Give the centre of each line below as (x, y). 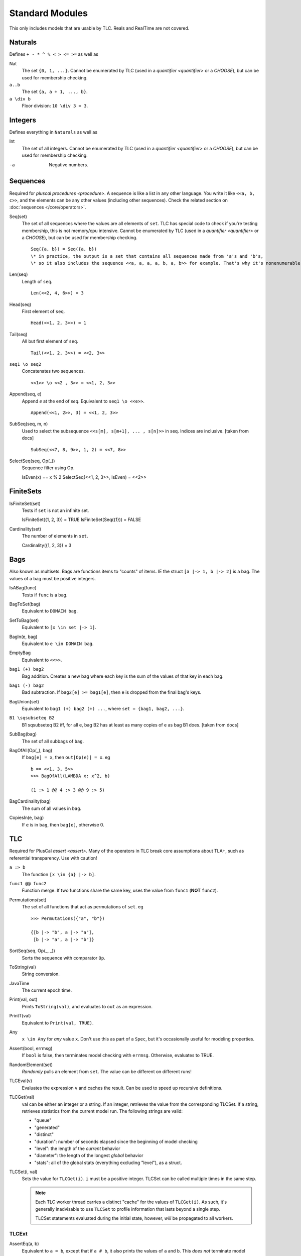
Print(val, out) (23, 999)
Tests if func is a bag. (45, 595)
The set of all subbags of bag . (53, 741)
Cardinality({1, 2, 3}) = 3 (47, 545)
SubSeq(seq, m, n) (29, 424)
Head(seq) (20, 304)
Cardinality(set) (25, 529)
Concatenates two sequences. (53, 371)
